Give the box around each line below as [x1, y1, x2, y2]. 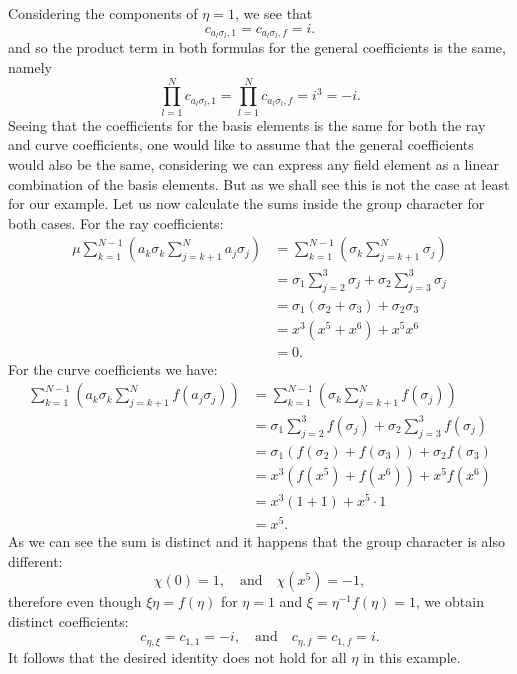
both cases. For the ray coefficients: [8, 212, 224, 233]
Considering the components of [8, 3, 198, 23]
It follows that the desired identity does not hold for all [8, 646, 347, 667]
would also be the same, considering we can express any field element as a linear [8, 153, 499, 174]
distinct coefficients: [8, 610, 129, 631]
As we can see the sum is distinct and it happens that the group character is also [8, 531, 505, 552]
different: [8, 550, 63, 571]
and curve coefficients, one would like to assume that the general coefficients [8, 134, 474, 155]
